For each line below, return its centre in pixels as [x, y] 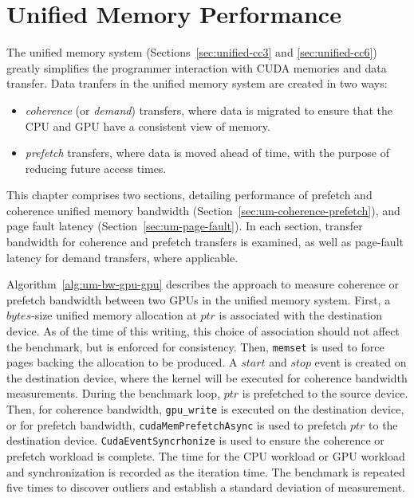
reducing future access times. [96, 168]
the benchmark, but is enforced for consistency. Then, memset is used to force [195, 346]
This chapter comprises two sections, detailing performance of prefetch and [189, 195]
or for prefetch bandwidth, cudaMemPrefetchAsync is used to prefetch [177, 424]
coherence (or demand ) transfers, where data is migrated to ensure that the [209, 110]
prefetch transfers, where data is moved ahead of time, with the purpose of [207, 153]
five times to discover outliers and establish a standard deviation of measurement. [206, 487]
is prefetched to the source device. [325, 393]
